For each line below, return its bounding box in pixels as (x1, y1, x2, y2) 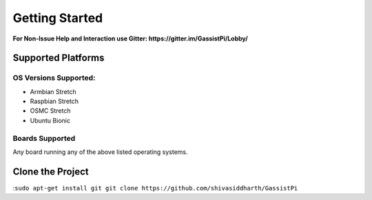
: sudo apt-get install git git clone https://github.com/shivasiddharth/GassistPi (12, 184, 298, 192)
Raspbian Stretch (30, 97, 79, 106)
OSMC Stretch (30, 107, 71, 115)
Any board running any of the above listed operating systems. (12, 148, 189, 156)
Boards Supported (12, 133, 76, 143)
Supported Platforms (12, 52, 105, 64)
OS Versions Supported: (12, 73, 96, 82)
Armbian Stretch (30, 87, 76, 96)
